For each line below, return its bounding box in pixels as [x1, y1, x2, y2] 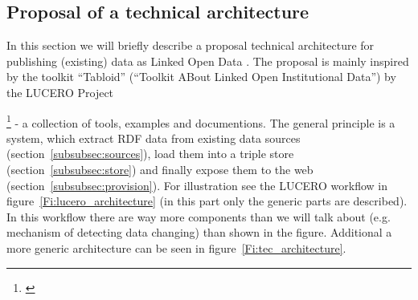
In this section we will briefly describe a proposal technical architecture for [6, 37, 375, 54]
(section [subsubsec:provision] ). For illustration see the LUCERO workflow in [6, 176, 388, 193]
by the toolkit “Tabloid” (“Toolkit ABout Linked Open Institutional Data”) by [6, 68, 396, 85]
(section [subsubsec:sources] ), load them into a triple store [6, 145, 294, 162]
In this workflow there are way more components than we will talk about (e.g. [6, 208, 391, 225]
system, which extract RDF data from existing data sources [6, 129, 301, 146]
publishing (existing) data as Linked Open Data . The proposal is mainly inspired [6, 52, 409, 69]
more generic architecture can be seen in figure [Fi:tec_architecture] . [6, 239, 346, 256]
